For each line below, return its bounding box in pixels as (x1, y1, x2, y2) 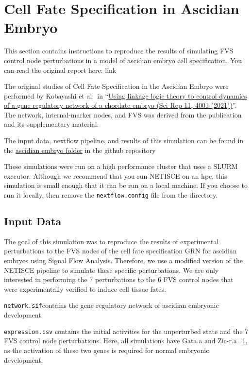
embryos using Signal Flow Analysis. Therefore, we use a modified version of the (4, 255, 243, 266)
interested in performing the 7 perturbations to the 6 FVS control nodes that (4, 274, 234, 284)
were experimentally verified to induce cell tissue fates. (4, 284, 166, 294)
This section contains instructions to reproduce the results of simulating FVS (4, 46, 234, 56)
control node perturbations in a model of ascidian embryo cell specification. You (4, 55, 242, 65)
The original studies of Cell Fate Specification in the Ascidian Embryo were (4, 81, 229, 91)
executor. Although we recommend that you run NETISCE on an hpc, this (4, 170, 227, 181)
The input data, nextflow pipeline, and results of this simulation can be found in (4, 135, 244, 146)
